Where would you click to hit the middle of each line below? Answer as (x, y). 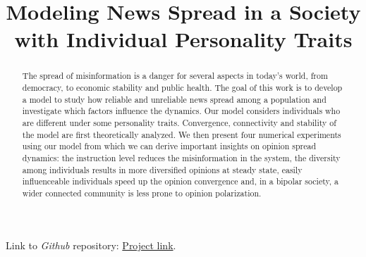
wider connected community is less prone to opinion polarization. (142, 193)
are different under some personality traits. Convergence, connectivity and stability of (179, 122)
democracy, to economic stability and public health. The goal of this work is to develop (182, 88)
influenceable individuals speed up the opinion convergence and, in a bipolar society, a (180, 181)
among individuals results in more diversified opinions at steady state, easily (162, 169)
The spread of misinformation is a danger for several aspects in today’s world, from (175, 76)
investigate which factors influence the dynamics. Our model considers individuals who (181, 111)
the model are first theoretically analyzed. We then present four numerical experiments (182, 134)
